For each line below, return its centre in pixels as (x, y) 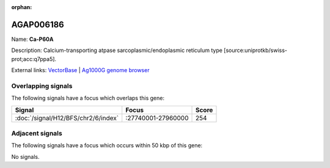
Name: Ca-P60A (32, 39)
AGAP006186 (38, 24)
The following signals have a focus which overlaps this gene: (88, 98)
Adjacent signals (37, 133)
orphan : (22, 7)
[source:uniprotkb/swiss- (255, 50)
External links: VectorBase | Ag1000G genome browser (80, 70)
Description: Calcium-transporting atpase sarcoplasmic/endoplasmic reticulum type (117, 50)
